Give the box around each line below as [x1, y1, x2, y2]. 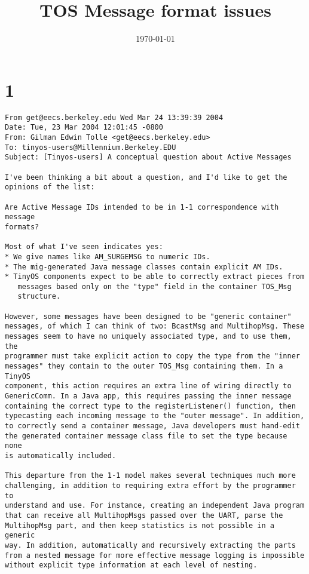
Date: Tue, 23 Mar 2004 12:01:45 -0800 [5, 123, 163, 132]
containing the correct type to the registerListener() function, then [5, 401, 296, 410]
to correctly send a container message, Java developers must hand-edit [5, 422, 300, 430]
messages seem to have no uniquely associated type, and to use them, [5, 332, 292, 341]
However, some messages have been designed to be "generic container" [5, 312, 292, 321]
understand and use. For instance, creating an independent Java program [5, 501, 305, 510]
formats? [5, 222, 39, 231]
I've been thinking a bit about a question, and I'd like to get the [5, 173, 287, 182]
